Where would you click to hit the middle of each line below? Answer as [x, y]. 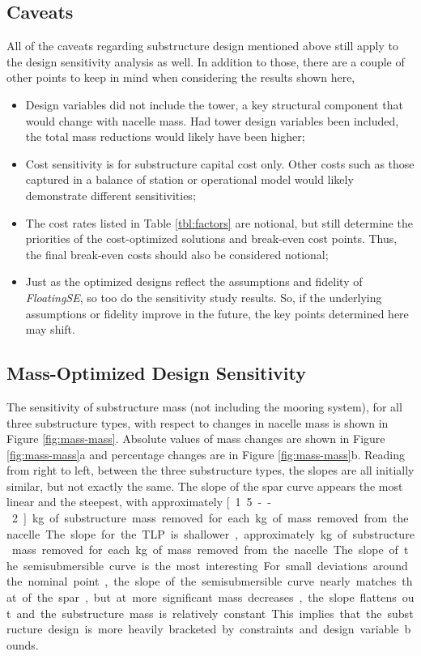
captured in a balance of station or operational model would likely [189, 179]
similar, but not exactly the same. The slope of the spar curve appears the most [205, 486]
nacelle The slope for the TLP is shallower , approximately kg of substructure [210, 533]
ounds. [23, 644]
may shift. [50, 329]
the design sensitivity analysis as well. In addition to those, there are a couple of [206, 61]
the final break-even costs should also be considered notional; [177, 254]
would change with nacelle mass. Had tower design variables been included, [212, 120]
